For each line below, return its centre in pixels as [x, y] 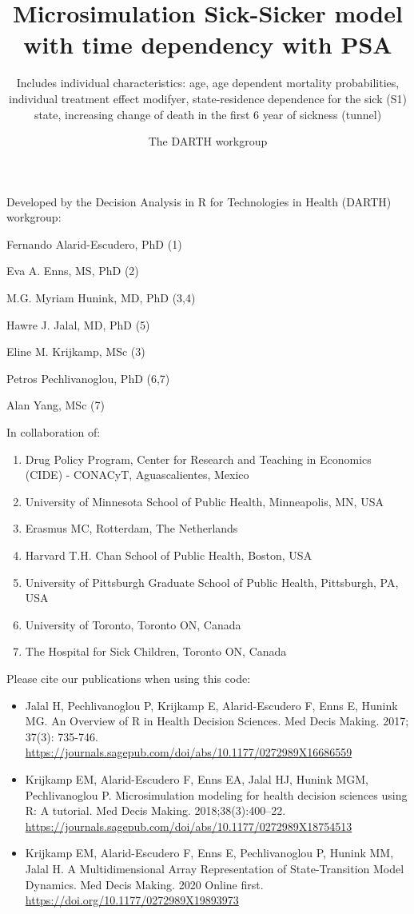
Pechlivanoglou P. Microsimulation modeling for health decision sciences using [216, 794]
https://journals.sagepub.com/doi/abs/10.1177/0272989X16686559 [189, 752]
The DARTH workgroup [208, 141]
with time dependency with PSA [208, 44]
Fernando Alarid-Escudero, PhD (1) [94, 243]
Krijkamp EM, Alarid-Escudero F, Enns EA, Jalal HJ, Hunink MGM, [197, 778]
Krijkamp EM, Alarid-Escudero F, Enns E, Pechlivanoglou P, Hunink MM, [209, 853]
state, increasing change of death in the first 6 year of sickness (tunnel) [208, 114]
